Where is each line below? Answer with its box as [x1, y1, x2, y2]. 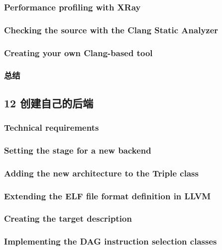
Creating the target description [4, 212, 132, 225]
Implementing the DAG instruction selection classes [4, 235, 217, 248]
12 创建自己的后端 [4, 95, 94, 110]
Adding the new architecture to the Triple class [4, 167, 199, 179]
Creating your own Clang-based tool [4, 46, 153, 59]
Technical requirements [4, 121, 99, 134]
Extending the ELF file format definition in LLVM [4, 189, 211, 202]
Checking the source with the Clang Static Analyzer [4, 23, 219, 36]
